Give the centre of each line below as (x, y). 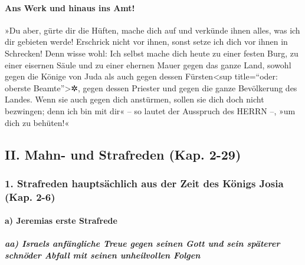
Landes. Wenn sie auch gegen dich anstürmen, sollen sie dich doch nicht (135, 99)
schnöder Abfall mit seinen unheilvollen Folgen (103, 255)
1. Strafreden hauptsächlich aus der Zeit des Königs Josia (144, 183)
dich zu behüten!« (37, 122)
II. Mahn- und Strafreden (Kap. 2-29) (123, 154)
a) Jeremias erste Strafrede (61, 221)
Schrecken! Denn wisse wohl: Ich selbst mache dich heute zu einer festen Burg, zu (152, 53)
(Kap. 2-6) (30, 196)
